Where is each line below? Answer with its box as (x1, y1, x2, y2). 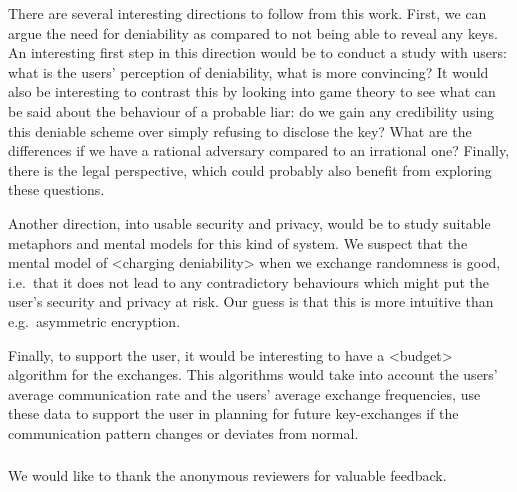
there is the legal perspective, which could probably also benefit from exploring (8, 159, 492, 180)
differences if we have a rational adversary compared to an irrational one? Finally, (8, 140, 510, 161)
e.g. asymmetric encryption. (8, 310, 181, 331)
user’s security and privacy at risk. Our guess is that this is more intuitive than (8, 291, 494, 312)
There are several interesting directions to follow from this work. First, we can (8, 3, 487, 23)
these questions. (8, 179, 105, 200)
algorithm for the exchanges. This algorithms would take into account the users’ (8, 364, 498, 385)
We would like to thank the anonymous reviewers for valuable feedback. (8, 465, 447, 486)
